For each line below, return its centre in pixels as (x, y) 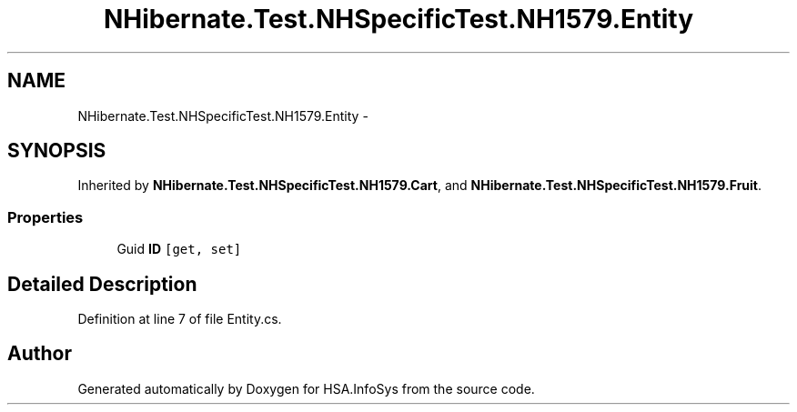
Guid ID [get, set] (179, 249)
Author (40, 354)
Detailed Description (102, 284)
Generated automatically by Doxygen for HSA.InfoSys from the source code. (306, 388)
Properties (45, 217)
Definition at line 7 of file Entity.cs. (180, 319)
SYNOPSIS (57, 151)
